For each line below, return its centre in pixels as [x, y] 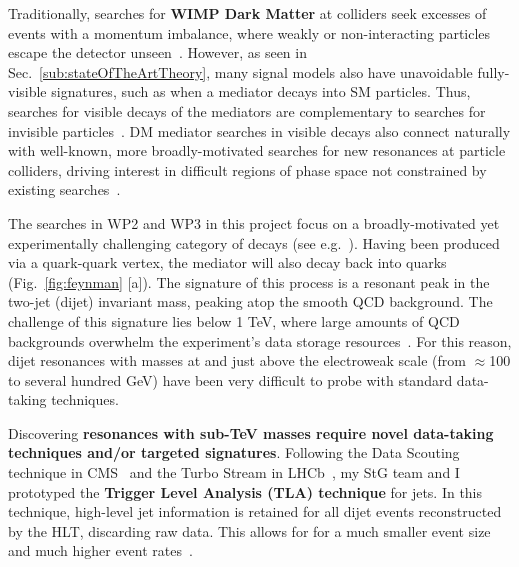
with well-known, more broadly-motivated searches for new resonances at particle [257, 150]
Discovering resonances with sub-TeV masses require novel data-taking [251, 432]
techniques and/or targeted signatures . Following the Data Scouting [234, 452]
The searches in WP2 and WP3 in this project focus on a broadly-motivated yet [254, 222]
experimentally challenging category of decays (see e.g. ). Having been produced [254, 242]
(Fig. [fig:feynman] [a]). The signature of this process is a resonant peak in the [249, 281]
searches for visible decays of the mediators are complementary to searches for [247, 110]
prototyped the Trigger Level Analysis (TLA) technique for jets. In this [245, 491]
